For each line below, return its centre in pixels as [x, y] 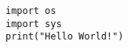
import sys [34, 24]
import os [31, 11]
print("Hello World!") [65, 37]
